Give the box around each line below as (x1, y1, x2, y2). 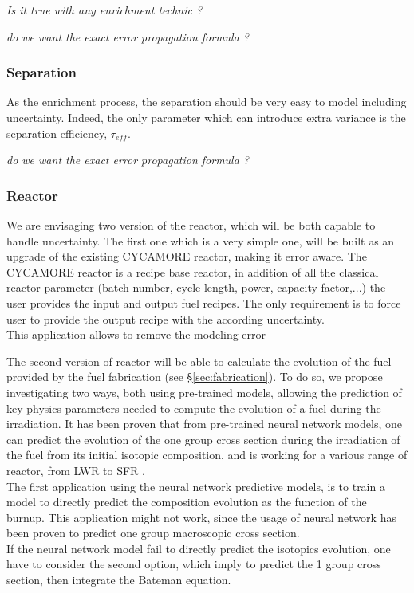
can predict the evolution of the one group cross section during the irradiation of (6, 430, 400, 447)
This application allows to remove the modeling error (6, 326, 266, 343)
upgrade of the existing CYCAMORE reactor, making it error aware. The (6, 248, 367, 265)
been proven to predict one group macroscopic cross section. (6, 524, 300, 541)
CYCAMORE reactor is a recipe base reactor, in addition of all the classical (6, 263, 379, 280)
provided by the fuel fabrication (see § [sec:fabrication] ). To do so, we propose (6, 368, 383, 385)
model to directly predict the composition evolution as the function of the (6, 493, 367, 510)
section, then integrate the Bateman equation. (6, 571, 231, 588)
